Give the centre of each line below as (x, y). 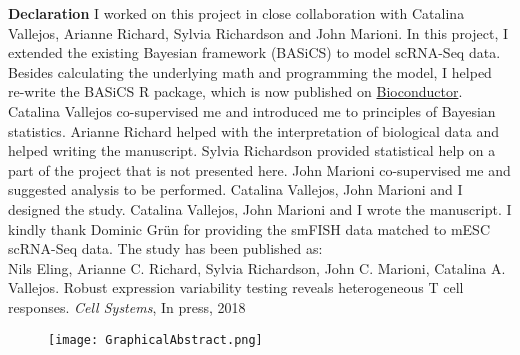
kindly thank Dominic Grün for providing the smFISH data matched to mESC (249, 228)
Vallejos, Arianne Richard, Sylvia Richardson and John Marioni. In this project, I (258, 32)
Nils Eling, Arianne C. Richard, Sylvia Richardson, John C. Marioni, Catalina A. (257, 267)
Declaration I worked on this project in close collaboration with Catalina (236, 13)
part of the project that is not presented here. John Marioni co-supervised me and (259, 169)
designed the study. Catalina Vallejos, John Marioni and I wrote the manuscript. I (260, 208)
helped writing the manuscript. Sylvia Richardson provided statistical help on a (252, 150)
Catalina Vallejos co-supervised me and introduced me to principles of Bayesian (252, 110)
